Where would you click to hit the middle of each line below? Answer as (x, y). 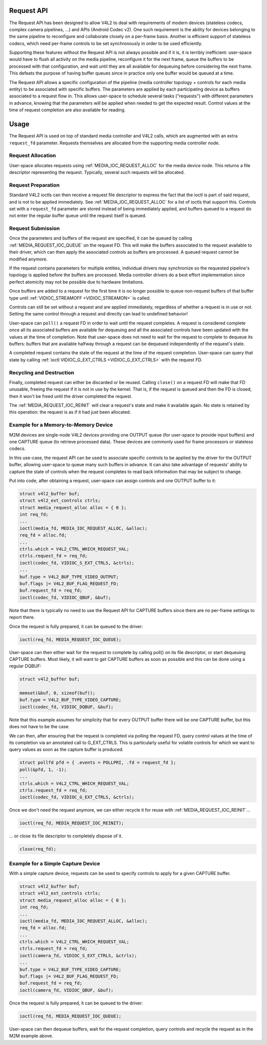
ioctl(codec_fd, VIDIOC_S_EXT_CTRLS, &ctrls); (77, 563)
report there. (22, 617)
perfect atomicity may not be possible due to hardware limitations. (77, 282)
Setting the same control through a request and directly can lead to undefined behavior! (98, 314)
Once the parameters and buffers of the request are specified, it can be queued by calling (101, 238)
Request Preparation (34, 185)
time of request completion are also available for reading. (67, 110)
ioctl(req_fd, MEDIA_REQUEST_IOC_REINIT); (72, 823)
